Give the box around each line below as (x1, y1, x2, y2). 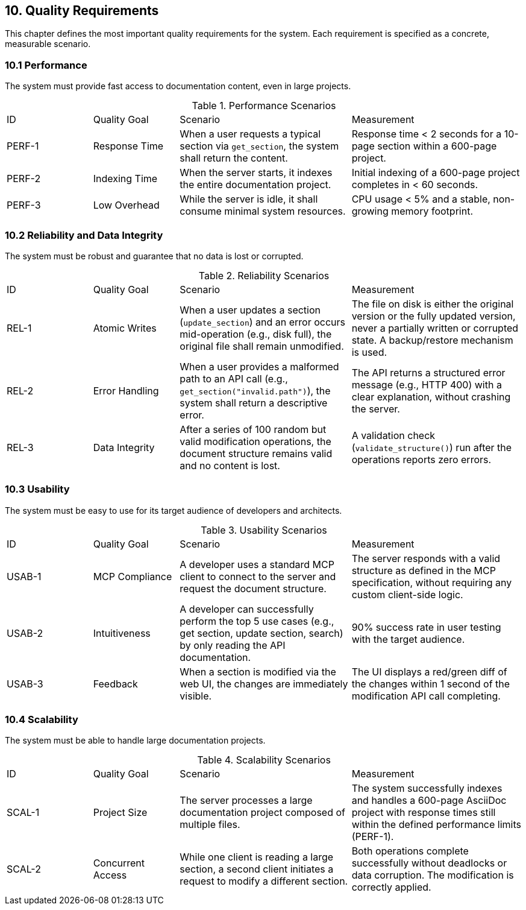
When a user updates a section (180, 303, 321, 316)
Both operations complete (351, 845, 469, 858)
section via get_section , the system (180, 140, 339, 153)
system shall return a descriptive (180, 396, 328, 409)
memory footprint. (391, 205, 473, 218)
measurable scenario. (5, 39, 91, 49)
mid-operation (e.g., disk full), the (180, 327, 332, 340)
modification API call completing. (351, 689, 501, 702)
